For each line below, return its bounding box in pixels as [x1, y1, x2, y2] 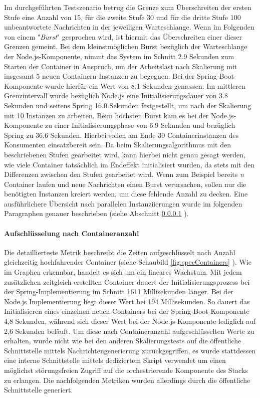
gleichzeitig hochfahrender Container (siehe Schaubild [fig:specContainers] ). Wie [4, 257, 251, 267]
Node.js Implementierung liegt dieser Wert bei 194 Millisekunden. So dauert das [4, 296, 250, 306]
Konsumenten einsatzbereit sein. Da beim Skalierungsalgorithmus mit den [4, 139, 231, 150]
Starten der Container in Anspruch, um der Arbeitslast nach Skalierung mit [4, 61, 237, 71]
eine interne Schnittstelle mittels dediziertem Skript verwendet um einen [4, 355, 226, 365]
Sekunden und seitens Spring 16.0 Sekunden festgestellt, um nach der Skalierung [4, 100, 251, 110]
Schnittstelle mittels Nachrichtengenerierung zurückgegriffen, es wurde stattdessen [4, 345, 256, 355]
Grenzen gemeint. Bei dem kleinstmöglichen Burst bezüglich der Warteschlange [4, 41, 247, 52]
